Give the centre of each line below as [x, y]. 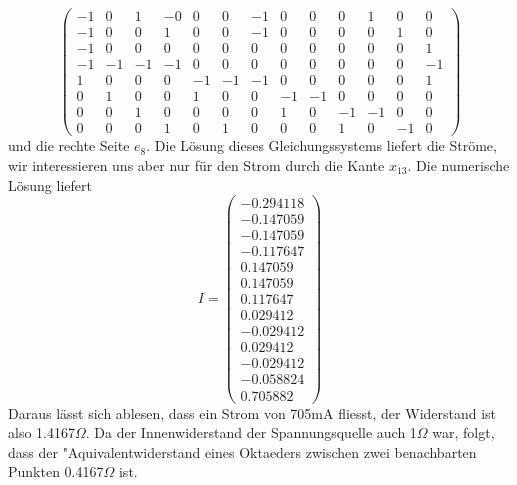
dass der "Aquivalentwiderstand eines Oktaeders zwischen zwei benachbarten [242, 451]
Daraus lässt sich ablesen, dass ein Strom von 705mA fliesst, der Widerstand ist [252, 412]
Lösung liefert [50, 184]
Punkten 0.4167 [56, 471]
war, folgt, [463, 432]
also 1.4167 [41, 432]
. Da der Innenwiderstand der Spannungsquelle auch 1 [251, 432]
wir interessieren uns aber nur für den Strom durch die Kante [196, 164]
